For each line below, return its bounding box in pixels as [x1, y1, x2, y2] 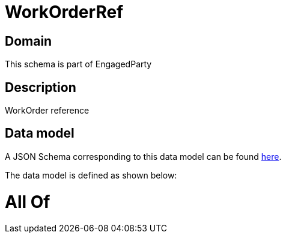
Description [5, 79, 76, 95]
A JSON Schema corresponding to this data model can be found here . [5, 151, 282, 162]
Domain [5, 33, 52, 49]
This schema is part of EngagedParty [5, 59, 152, 70]
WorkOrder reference [5, 105, 90, 116]
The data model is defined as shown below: [5, 169, 177, 180]
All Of [5, 191, 50, 212]
